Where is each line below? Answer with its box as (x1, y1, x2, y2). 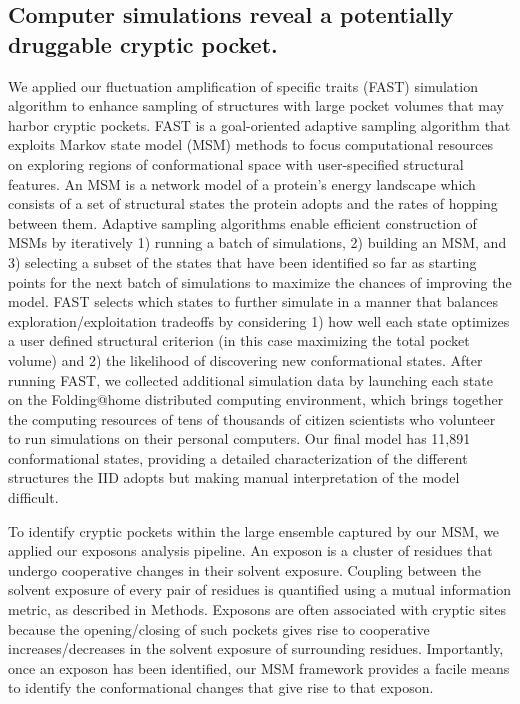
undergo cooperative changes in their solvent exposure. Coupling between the (8, 559, 481, 580)
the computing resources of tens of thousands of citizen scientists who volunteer (8, 408, 496, 429)
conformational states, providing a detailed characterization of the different (8, 447, 468, 468)
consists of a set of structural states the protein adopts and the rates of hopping (8, 193, 498, 214)
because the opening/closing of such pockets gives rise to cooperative (8, 618, 430, 639)
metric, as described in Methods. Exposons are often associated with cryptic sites (8, 599, 507, 620)
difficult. (8, 487, 59, 508)
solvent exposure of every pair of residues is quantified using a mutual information (8, 579, 512, 600)
